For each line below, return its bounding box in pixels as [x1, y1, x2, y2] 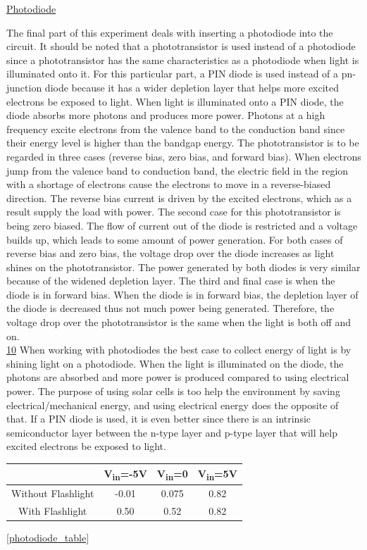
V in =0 [156, 465, 188, 482]
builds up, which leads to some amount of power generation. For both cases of [6, 232, 343, 246]
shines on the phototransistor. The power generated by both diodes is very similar [6, 259, 361, 274]
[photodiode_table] [6, 530, 89, 544]
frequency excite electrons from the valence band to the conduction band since [6, 121, 345, 136]
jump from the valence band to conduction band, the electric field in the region [6, 163, 349, 177]
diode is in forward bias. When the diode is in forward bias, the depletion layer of [6, 287, 359, 301]
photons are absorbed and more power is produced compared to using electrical [6, 370, 349, 385]
